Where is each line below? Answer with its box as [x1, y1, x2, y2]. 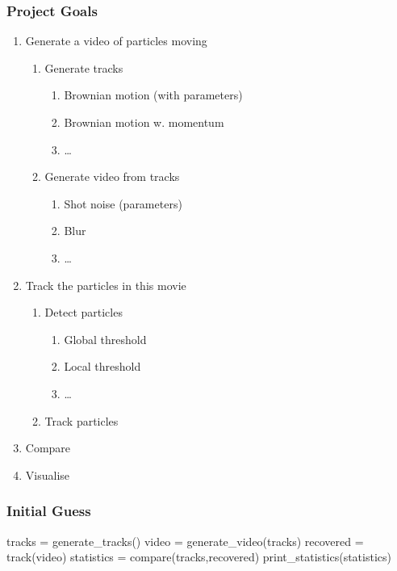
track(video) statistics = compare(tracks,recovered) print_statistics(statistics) [6, 548, 391, 565]
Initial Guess [6, 501, 91, 521]
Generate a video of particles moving [25, 32, 207, 49]
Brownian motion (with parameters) [64, 86, 243, 103]
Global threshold [64, 330, 147, 347]
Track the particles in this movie [25, 276, 186, 293]
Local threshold [64, 358, 141, 375]
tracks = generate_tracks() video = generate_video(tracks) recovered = [6, 532, 364, 549]
